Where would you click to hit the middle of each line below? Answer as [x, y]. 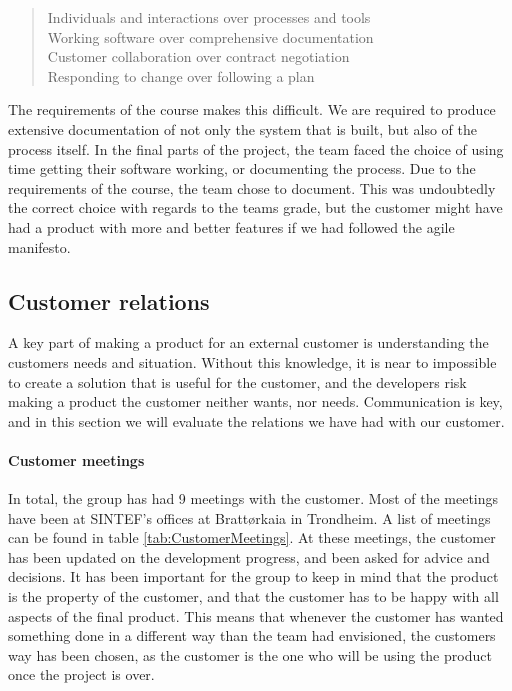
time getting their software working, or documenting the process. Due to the [242, 168]
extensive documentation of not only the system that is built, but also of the [242, 128]
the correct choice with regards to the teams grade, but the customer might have [255, 207]
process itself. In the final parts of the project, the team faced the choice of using [256, 148]
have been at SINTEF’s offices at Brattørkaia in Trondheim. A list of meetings [249, 517]
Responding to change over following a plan [181, 75]
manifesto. [39, 246]
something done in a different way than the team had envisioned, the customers [252, 635]
